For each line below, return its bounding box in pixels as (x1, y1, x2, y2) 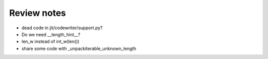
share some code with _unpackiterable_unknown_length (21, 45, 136, 52)
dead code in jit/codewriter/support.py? (21, 25, 103, 31)
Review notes (9, 7, 67, 18)
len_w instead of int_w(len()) (21, 39, 79, 45)
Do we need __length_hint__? (21, 31, 80, 37)
